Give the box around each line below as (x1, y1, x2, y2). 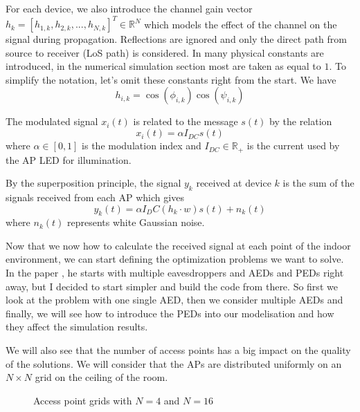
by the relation (269, 114, 332, 129)
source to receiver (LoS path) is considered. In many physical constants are (6, 45, 324, 59)
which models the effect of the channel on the (144, 17, 337, 31)
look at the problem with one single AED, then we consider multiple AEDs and (6, 292, 343, 307)
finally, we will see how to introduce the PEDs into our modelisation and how (6, 306, 334, 320)
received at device (196, 176, 271, 190)
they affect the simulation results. (6, 319, 148, 334)
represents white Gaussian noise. (66, 215, 205, 230)
